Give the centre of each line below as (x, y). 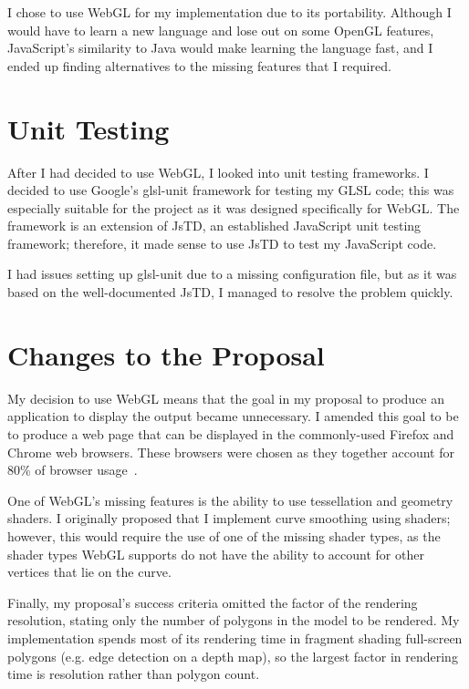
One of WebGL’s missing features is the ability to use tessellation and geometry (230, 500)
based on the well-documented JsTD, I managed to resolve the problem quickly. (230, 292)
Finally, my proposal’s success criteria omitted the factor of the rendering (213, 602)
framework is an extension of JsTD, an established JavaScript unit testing (214, 226)
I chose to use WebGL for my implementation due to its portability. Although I (229, 12)
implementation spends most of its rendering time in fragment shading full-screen (235, 638)
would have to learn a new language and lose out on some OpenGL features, (221, 30)
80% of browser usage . (73, 470)
